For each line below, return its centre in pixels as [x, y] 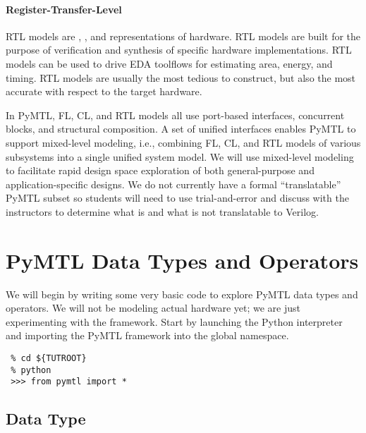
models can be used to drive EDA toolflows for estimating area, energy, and [169, 63]
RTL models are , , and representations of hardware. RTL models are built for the [183, 36]
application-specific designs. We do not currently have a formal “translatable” [173, 184]
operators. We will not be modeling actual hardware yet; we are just [153, 308]
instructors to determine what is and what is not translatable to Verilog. [162, 211]
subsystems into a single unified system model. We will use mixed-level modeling [180, 156]
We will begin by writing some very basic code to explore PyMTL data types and [182, 294]
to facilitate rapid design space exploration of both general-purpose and [160, 170]
